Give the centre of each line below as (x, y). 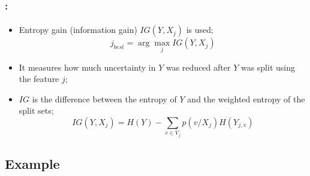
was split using (268, 67)
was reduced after (198, 67)
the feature (39, 79)
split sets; (36, 110)
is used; (200, 30)
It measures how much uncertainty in (87, 67)
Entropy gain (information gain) (78, 30)
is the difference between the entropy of (104, 98)
